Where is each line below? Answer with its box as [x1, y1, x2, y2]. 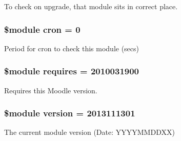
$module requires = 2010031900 [4, 65, 139, 77]
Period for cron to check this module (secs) [4, 43, 139, 53]
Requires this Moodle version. [4, 85, 97, 95]
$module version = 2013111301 [4, 107, 135, 119]
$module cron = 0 [4, 23, 81, 35]
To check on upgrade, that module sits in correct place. [4, 1, 178, 11]
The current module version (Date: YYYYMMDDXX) [4, 127, 175, 137]
